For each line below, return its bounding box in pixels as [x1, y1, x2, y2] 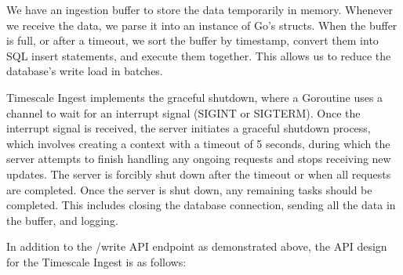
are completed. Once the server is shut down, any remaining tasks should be [6, 181, 372, 197]
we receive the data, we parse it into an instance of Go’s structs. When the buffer [6, 16, 398, 33]
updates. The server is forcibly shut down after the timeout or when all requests [6, 165, 391, 182]
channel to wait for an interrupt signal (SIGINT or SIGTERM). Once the [6, 104, 361, 121]
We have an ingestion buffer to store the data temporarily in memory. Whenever [6, 2, 394, 17]
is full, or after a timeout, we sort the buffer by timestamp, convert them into [6, 32, 379, 49]
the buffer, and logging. [6, 212, 118, 228]
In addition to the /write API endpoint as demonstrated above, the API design [6, 238, 387, 255]
